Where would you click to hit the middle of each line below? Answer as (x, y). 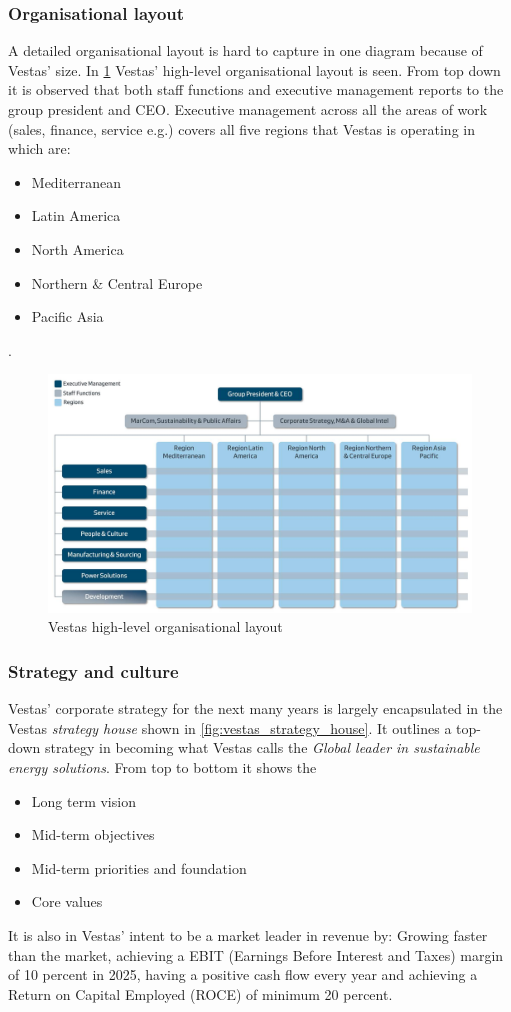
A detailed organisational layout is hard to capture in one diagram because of (245, 50)
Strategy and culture (93, 670)
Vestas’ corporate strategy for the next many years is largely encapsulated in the (255, 708)
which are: (39, 148)
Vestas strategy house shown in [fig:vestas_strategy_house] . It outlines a (230, 727)
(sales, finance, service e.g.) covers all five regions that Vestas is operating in (241, 128)
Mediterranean (76, 181)
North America (77, 248)
